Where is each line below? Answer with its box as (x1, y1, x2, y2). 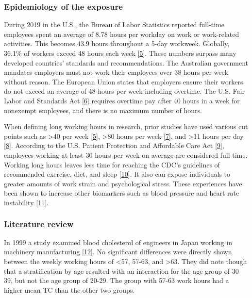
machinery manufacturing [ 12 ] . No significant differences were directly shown (4, 247, 232, 257)
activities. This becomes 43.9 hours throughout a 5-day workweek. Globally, (4, 38, 230, 49)
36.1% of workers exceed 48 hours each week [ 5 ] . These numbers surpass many (4, 48, 236, 58)
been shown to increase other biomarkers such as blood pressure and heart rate (4, 188, 239, 198)
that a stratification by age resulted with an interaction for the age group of (4, 265, 230, 276)
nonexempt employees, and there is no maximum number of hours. (4, 105, 202, 115)
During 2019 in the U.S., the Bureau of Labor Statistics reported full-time (4, 19, 225, 30)
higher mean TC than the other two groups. (4, 284, 135, 295)
